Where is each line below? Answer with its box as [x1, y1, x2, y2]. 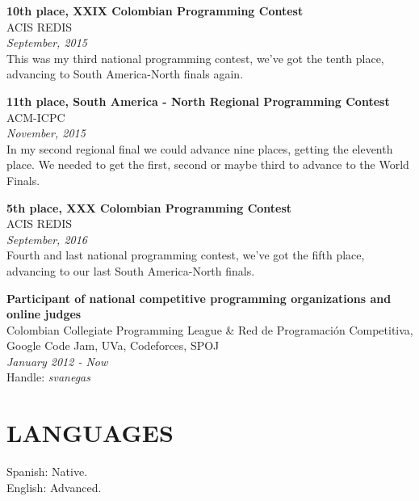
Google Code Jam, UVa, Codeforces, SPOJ [6, 337, 220, 354]
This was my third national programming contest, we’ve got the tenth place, [6, 49, 384, 66]
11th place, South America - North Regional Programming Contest [6, 92, 390, 109]
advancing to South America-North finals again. [6, 65, 244, 82]
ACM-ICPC [6, 108, 65, 125]
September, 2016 [6, 230, 88, 247]
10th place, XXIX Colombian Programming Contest [6, 2, 304, 19]
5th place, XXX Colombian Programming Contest [6, 199, 292, 216]
